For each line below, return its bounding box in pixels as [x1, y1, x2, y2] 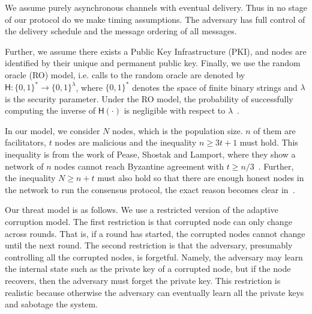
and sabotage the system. [5, 298, 98, 310]
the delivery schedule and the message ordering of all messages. [5, 25, 237, 37]
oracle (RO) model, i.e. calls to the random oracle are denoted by [5, 68, 245, 81]
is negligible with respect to [124, 104, 226, 117]
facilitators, [5, 136, 46, 149]
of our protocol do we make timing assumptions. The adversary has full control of [5, 13, 305, 25]
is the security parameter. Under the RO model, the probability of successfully [5, 92, 293, 105]
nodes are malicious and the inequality [55, 136, 197, 149]
